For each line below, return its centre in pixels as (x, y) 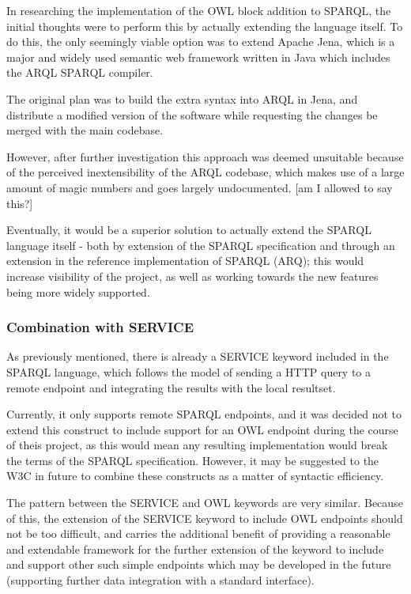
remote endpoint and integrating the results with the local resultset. (171, 387)
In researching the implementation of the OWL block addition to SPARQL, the (199, 10)
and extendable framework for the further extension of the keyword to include (195, 549)
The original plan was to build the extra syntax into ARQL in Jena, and (182, 98)
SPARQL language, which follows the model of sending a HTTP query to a (189, 371)
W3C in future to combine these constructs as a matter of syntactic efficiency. (195, 476)
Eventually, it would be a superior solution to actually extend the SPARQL (189, 230)
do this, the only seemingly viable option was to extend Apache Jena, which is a (201, 42)
